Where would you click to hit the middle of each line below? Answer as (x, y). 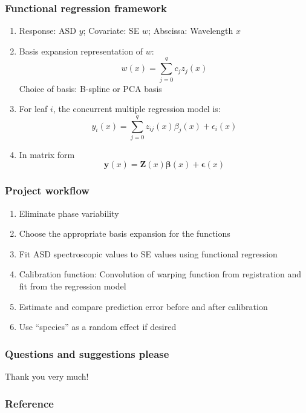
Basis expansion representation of (81, 51)
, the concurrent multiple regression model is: (137, 109)
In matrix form (47, 154)
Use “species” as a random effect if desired (98, 327)
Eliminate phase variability (69, 213)
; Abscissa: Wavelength (191, 31)
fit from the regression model (73, 286)
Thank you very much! (47, 376)
